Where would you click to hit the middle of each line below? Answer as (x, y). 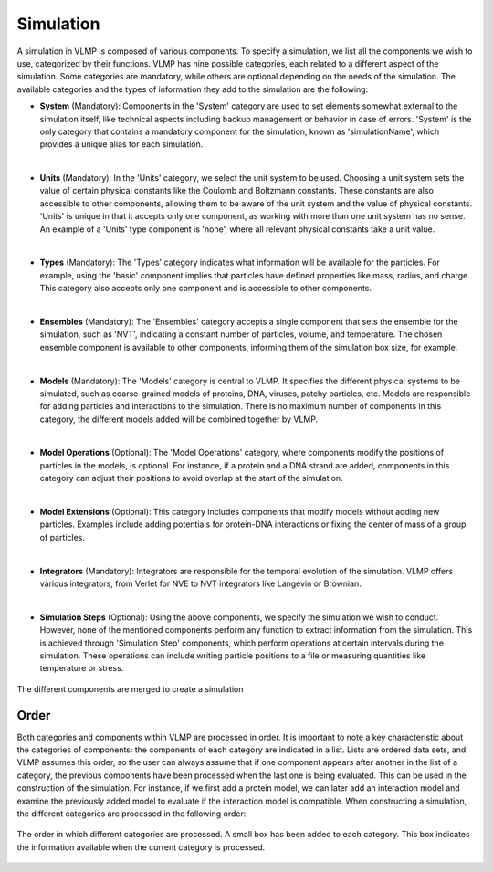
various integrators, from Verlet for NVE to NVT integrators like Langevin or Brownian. (201, 583)
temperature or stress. (82, 668)
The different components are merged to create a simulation (130, 688)
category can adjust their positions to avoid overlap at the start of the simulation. (191, 478)
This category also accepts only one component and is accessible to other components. (205, 289)
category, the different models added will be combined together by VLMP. (179, 419)
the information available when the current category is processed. (141, 847)
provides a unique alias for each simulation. (121, 144)
